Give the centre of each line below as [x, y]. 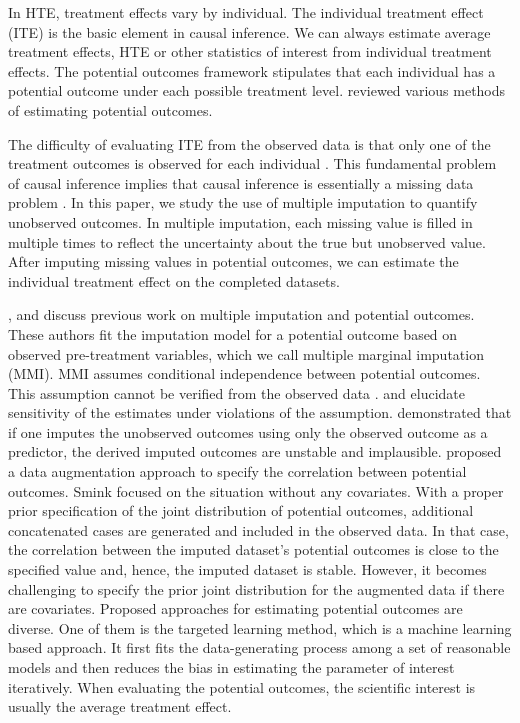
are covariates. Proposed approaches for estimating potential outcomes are [235, 608]
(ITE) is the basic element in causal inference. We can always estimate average [249, 31]
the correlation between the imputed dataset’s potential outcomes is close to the [253, 549]
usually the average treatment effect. [120, 706]
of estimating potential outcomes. [110, 109]
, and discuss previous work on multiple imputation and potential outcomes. [241, 314]
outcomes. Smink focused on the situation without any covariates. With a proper [256, 490]
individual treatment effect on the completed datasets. [174, 280]
